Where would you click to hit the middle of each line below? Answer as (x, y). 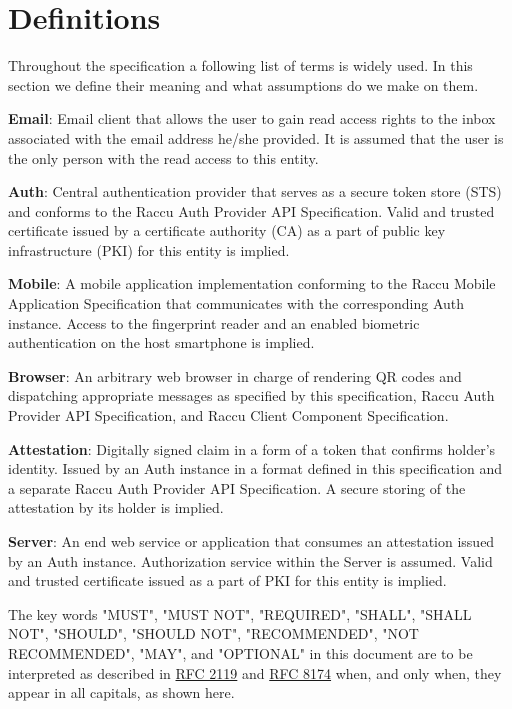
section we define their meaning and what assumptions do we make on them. (243, 84)
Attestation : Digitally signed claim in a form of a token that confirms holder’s (252, 448)
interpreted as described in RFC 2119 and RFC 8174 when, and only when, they (255, 672)
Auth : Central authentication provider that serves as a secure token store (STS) (255, 191)
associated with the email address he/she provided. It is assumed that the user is (256, 137)
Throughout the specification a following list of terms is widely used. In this (240, 65)
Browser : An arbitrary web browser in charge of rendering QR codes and (235, 375)
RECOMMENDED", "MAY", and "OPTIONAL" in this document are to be (240, 652)
